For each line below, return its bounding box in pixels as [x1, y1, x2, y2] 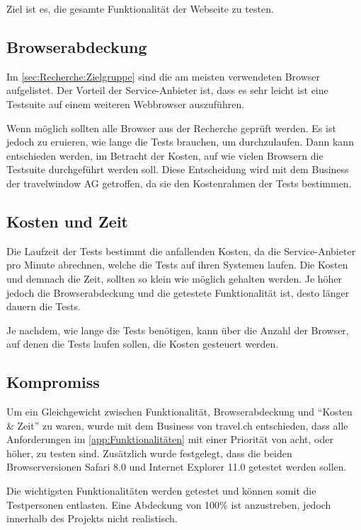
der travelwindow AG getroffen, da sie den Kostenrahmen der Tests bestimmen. [6, 175, 352, 190]
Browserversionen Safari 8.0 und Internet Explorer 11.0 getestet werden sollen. [6, 459, 347, 474]
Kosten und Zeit [6, 210, 128, 232]
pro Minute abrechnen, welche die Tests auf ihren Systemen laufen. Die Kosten [6, 257, 348, 272]
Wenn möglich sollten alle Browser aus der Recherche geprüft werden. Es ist [6, 120, 336, 135]
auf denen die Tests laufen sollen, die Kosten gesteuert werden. [6, 336, 279, 351]
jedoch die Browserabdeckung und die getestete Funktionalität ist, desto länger [6, 285, 350, 300]
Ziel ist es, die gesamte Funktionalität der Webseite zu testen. [6, 1, 274, 16]
